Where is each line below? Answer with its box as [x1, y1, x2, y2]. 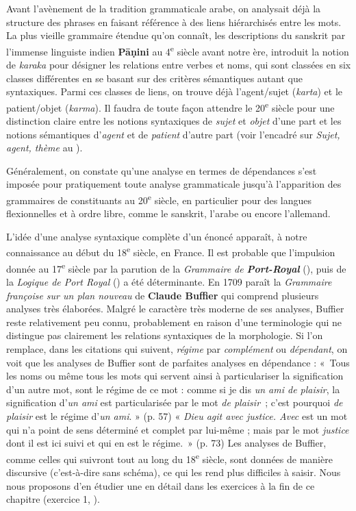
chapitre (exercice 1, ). [6, 492, 100, 506]
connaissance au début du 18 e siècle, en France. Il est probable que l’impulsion [6, 243, 335, 260]
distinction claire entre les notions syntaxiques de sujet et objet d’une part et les [6, 114, 342, 128]
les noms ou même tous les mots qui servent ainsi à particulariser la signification [6, 369, 344, 383]
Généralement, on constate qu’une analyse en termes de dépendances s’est [6, 163, 317, 177]
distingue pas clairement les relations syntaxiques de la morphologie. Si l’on [6, 328, 323, 342]
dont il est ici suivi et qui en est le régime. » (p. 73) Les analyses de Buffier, [6, 436, 327, 450]
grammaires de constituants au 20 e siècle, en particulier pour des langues [6, 191, 312, 207]
